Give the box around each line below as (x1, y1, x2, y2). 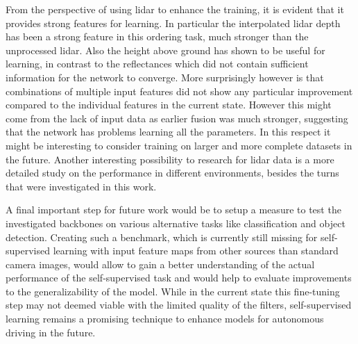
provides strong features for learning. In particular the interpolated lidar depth (6, 15, 341, 30)
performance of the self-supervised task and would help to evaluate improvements (6, 270, 352, 285)
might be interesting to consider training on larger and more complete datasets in (6, 138, 352, 152)
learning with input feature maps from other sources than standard (53, 243, 339, 258)
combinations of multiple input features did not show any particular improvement (6, 83, 353, 98)
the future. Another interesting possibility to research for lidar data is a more (6, 151, 334, 166)
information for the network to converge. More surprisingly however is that (6, 69, 324, 84)
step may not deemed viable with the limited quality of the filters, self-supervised (6, 297, 352, 312)
